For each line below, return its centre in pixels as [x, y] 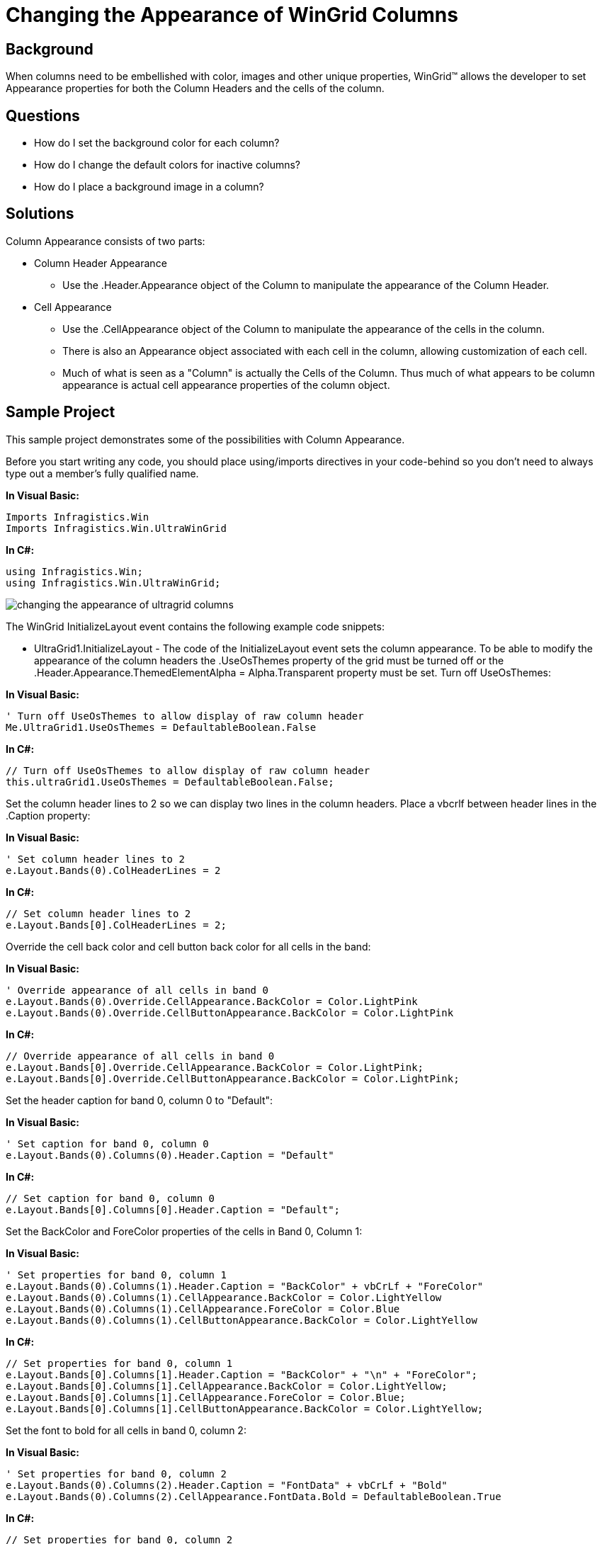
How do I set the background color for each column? [157, 143]
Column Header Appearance [101, 263]
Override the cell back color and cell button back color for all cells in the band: [188, 946]
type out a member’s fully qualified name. [102, 473]
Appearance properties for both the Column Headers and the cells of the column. [195, 89]
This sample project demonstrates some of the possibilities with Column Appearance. [205, 439]
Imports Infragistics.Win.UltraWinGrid [116, 528]
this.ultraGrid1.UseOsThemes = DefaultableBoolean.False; [170, 782]
